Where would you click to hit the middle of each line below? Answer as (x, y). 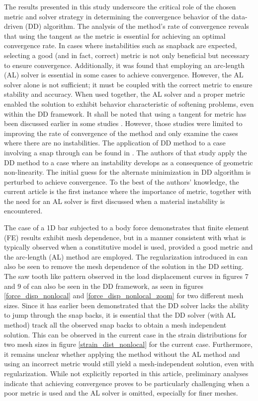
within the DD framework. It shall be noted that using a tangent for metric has (125, 113)
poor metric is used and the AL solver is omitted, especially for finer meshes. (121, 393)
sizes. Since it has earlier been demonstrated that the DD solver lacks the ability (127, 305)
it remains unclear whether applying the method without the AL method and (122, 354)
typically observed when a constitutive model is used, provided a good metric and (129, 247)
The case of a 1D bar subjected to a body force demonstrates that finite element (127, 228)
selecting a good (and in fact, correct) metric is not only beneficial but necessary (127, 55)
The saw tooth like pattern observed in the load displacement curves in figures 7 (126, 276)
